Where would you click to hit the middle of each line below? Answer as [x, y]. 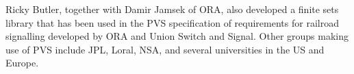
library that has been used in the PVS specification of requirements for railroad [172, 22]
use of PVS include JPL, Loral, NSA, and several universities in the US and [165, 49]
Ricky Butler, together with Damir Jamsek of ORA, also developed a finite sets [172, 9]
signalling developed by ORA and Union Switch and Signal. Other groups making [177, 36]
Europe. [22, 63]
